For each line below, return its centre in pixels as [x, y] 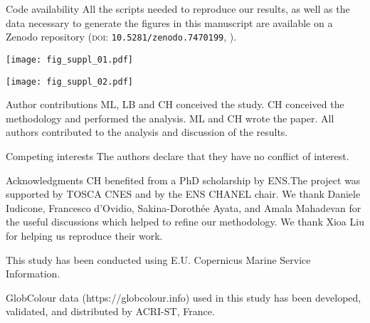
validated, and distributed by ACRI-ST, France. [110, 311]
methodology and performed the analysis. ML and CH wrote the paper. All [170, 118]
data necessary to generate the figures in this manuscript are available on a [169, 22]
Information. [33, 274]
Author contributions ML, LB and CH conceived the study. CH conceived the [175, 104]
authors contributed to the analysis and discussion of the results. [147, 132]
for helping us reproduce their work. [84, 235]
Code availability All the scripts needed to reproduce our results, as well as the [178, 9]
